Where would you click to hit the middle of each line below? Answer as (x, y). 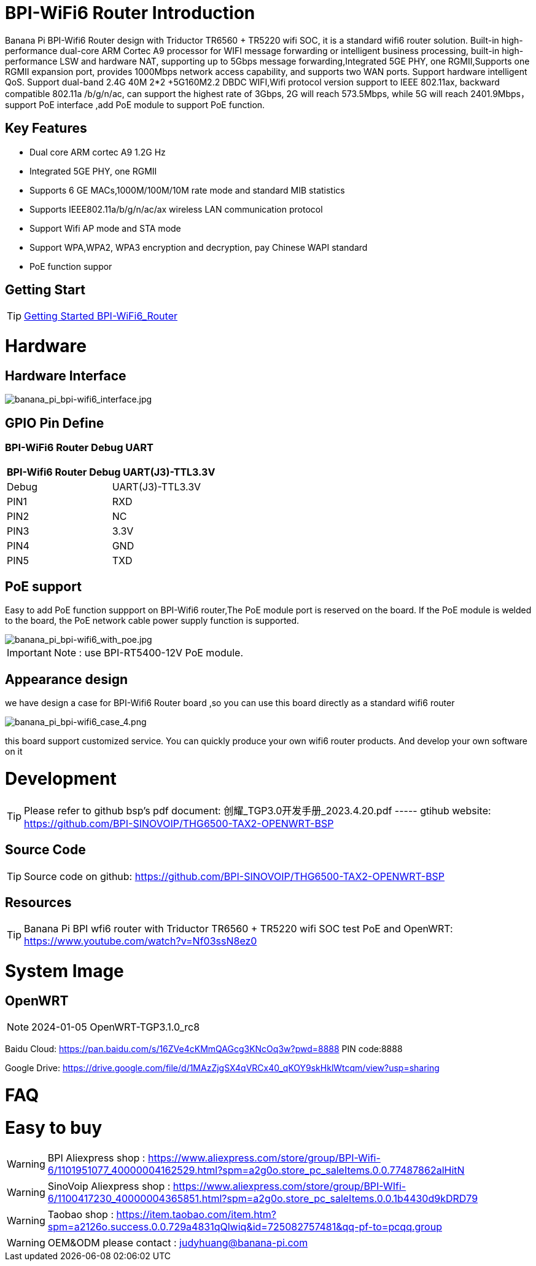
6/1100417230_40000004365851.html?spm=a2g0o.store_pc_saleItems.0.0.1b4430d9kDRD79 (263, 1198)
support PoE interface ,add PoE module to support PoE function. (135, 104)
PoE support (43, 587)
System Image (64, 971)
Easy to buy (54, 1127)
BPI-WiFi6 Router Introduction (130, 13)
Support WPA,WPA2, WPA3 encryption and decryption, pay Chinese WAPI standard (199, 247)
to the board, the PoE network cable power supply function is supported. (152, 621)
